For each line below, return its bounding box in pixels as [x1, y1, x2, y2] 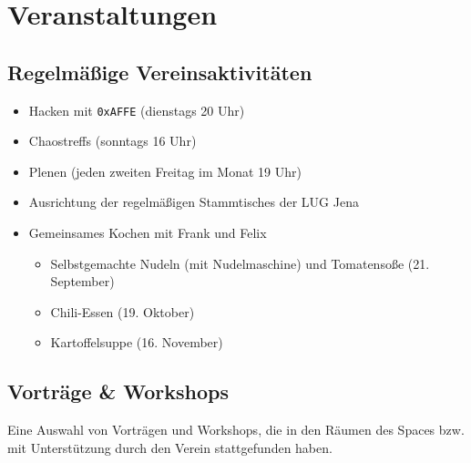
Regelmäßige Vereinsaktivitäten [7, 57, 312, 86]
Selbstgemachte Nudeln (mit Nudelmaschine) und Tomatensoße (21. [50, 253, 430, 273]
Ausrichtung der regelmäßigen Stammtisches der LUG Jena [28, 192, 359, 211]
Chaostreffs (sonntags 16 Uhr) [28, 131, 197, 150]
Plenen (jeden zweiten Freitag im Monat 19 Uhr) [28, 161, 302, 180]
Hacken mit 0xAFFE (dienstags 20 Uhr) [28, 100, 245, 119]
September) [50, 272, 115, 291]
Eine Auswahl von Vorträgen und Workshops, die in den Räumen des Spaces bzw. [7, 420, 465, 439]
